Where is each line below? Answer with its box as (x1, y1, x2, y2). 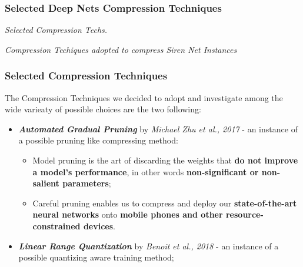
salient (32, 177, 59, 189)
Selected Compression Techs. (5, 24, 108, 36)
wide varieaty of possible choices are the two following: (5, 103, 201, 115)
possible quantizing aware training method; (18, 251, 174, 263)
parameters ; (62, 177, 111, 189)
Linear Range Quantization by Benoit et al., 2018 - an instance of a (18, 239, 279, 252)
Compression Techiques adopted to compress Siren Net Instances (5, 43, 237, 55)
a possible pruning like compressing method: (18, 134, 178, 146)
